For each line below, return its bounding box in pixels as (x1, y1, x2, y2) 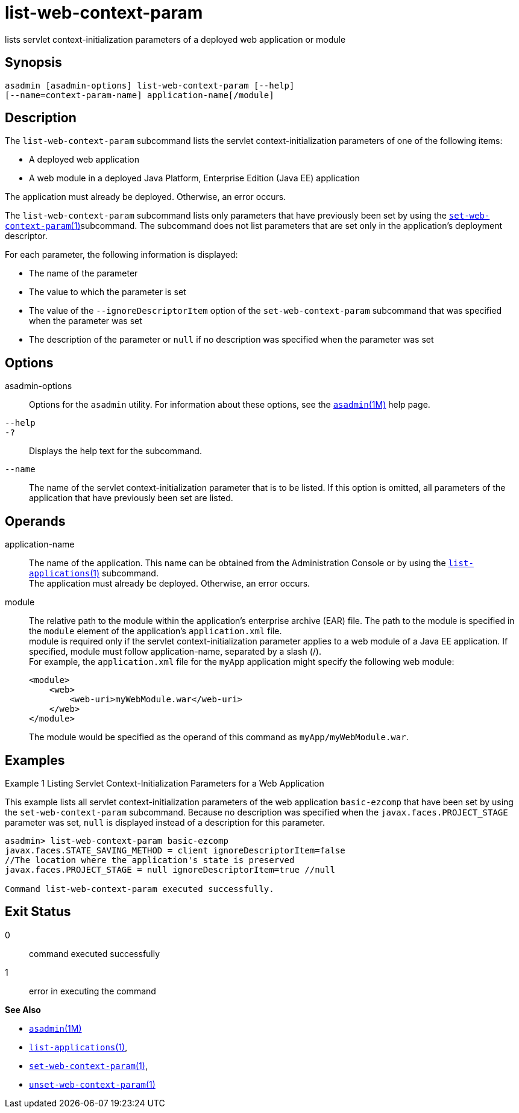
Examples (5, 752, 65, 768)
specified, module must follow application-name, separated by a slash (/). (29, 646, 321, 657)
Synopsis (5, 55, 62, 70)
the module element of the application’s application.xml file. (29, 626, 282, 637)
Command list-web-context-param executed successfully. (5, 884, 274, 894)
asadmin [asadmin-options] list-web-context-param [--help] (5, 80, 295, 90)
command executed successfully (29, 948, 160, 959)
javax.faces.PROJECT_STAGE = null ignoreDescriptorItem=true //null (5, 864, 335, 874)
